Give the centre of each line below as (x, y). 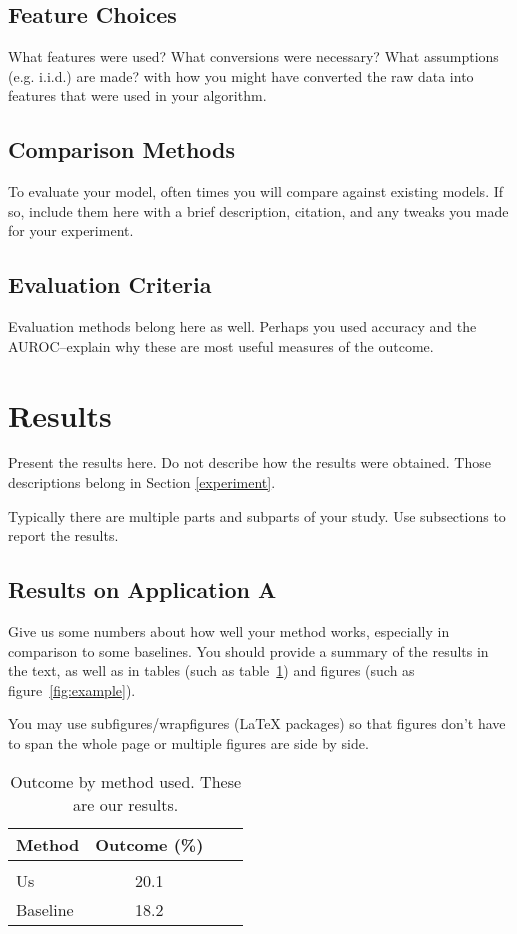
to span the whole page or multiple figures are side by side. (188, 743)
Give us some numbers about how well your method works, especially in (229, 631)
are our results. (126, 804)
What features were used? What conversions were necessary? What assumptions (253, 56)
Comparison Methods (122, 149)
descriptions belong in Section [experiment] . (142, 482)
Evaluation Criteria (110, 284)
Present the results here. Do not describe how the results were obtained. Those (249, 462)
